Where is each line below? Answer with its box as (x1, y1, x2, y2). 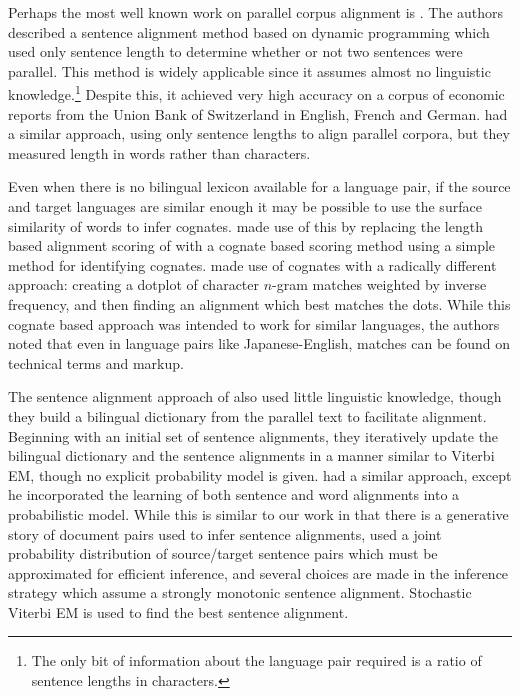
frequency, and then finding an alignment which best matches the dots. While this (8, 293, 511, 314)
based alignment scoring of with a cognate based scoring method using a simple (8, 235, 496, 256)
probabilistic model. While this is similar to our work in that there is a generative (8, 503, 509, 524)
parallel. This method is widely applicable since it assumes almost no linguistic (8, 60, 491, 81)
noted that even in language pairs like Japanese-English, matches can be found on (8, 333, 511, 354)
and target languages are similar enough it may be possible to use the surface (8, 196, 482, 216)
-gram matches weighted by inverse (272, 274, 487, 295)
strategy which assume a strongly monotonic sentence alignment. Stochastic (8, 582, 472, 603)
